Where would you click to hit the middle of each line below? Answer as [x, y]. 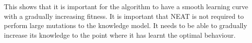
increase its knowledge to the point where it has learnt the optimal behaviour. [120, 35]
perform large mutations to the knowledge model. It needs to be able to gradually [126, 25]
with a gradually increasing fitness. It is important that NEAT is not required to [124, 16]
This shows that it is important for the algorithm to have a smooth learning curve [126, 6]
